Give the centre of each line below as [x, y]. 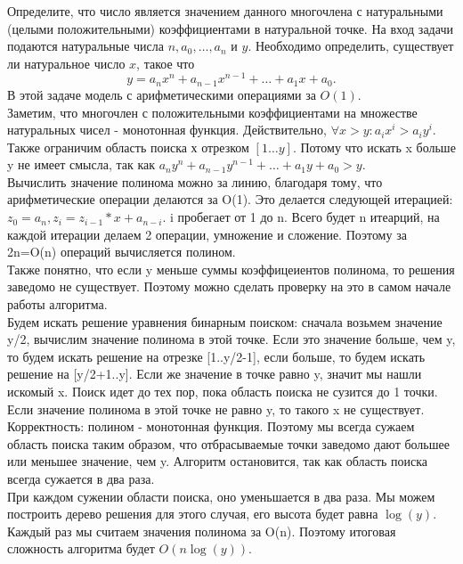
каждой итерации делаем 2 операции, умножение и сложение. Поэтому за [207, 234]
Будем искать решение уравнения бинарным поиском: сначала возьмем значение [225, 321]
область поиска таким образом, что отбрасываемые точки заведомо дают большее [228, 443]
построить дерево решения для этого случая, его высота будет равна [193, 514]
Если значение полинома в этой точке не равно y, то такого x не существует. [216, 409]
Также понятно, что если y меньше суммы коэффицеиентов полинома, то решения [231, 269]
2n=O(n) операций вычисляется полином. [122, 252]
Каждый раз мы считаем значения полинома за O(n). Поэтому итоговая [202, 531]
